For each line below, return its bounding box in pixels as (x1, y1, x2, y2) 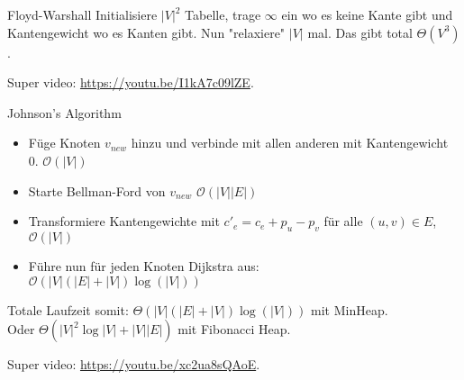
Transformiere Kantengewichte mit (28, 212, 220, 231)
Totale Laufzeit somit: (7, 300, 129, 319)
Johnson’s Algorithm (7, 103, 122, 122)
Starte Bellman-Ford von (28, 181, 166, 200)
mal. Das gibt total (307, 23, 413, 41)
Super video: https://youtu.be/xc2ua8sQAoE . (7, 355, 260, 374)
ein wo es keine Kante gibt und (281, 5, 453, 23)
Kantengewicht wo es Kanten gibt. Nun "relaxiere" (7, 23, 286, 41)
